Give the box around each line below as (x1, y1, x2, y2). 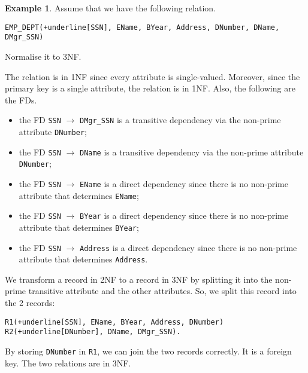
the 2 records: (5, 296, 55, 309)
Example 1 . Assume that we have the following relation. (5, 2, 216, 14)
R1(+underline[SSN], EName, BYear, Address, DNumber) (5, 317, 224, 326)
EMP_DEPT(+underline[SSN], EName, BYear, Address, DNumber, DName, (5, 23, 280, 32)
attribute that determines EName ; (19, 189, 139, 201)
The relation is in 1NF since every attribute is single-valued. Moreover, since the (5, 70, 300, 82)
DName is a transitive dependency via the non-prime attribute (79, 145, 304, 158)
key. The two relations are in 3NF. (5, 356, 131, 369)
